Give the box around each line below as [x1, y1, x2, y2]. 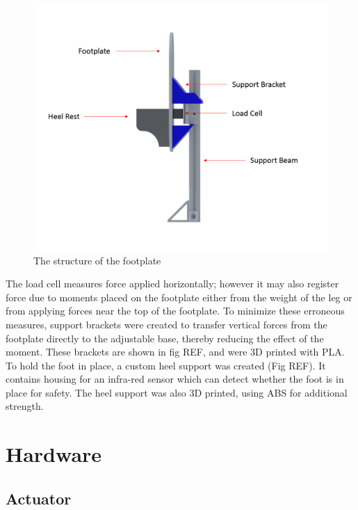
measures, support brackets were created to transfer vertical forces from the [6, 317, 327, 331]
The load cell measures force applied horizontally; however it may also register [6, 276, 339, 291]
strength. [6, 399, 44, 413]
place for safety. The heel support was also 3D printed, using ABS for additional [6, 385, 348, 399]
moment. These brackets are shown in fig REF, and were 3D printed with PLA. [6, 344, 345, 359]
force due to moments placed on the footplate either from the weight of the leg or [6, 289, 352, 304]
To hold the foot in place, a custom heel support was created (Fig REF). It [6, 358, 326, 372]
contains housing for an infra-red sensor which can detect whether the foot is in [6, 372, 344, 386]
